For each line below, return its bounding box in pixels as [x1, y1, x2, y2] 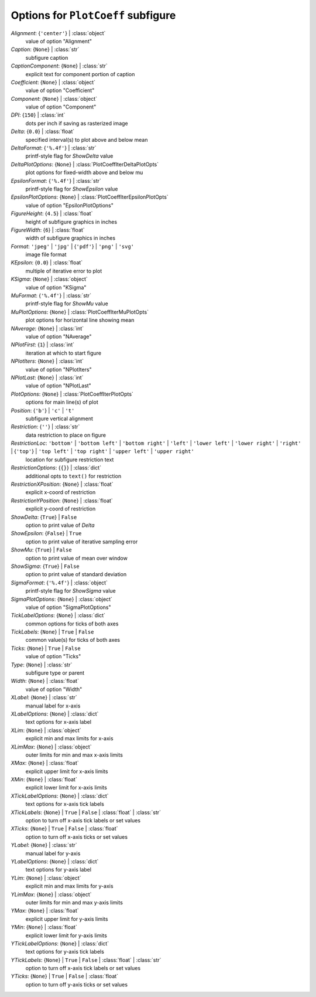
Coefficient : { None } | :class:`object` [11, 79, 96, 86]
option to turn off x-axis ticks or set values [25, 833, 128, 841]
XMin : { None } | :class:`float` [11, 776, 77, 783]
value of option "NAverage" [25, 333, 92, 340]
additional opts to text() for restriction [25, 472, 122, 479]
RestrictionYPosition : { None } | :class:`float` [11, 497, 114, 504]
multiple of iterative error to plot [25, 267, 102, 274]
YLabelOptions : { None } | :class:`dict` [11, 858, 99, 865]
